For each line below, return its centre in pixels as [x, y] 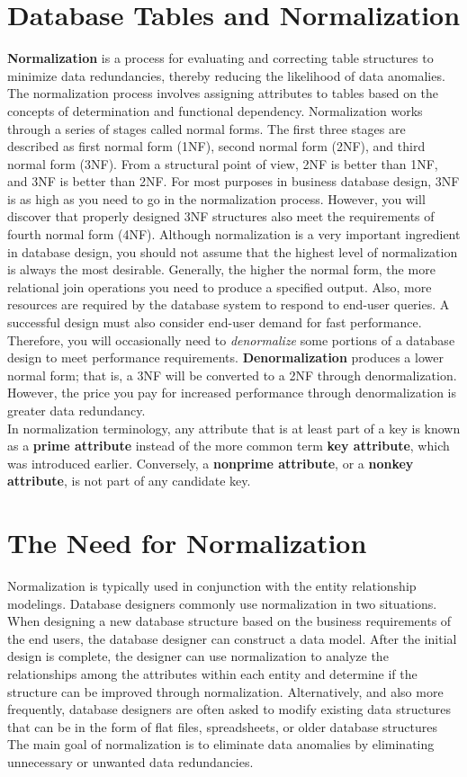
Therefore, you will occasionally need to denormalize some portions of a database [231, 339]
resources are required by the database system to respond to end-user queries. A [229, 304]
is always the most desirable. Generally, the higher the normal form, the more [221, 269]
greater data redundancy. [76, 410]
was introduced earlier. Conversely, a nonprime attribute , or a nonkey [211, 463]
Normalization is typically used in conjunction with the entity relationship [212, 586]
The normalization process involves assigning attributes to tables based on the [223, 93]
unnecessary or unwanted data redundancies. [130, 762]
